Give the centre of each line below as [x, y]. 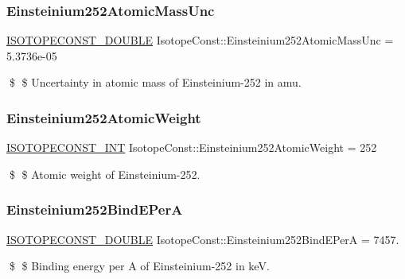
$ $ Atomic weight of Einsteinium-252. [105, 174]
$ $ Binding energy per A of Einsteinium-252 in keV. [139, 266]
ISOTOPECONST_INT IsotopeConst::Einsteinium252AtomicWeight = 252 [192, 147]
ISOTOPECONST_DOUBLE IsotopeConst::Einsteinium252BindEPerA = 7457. [203, 239]
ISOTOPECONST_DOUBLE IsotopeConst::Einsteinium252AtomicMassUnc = [200, 40]
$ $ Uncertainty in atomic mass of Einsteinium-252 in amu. [155, 82]
